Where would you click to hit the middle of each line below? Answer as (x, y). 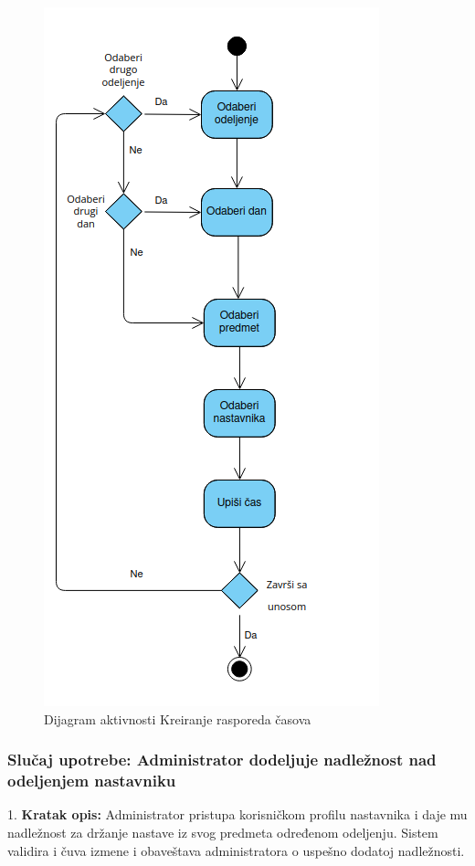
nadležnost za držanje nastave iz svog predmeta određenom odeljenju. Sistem (223, 832)
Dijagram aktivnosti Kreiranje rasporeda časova (178, 718)
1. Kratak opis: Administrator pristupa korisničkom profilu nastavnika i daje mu (237, 814)
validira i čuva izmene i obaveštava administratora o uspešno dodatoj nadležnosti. (236, 850)
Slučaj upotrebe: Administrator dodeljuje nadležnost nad (222, 760)
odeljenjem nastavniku (92, 781)
